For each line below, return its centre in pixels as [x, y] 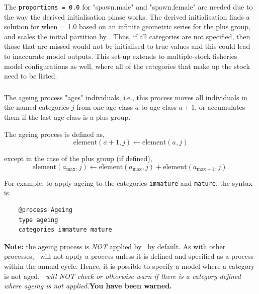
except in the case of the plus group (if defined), [78, 158]
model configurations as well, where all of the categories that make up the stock [127, 66]
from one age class [105, 107]
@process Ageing [46, 210]
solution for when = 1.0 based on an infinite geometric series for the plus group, [127, 26]
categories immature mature [65, 230]
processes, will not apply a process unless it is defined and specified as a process [129, 256]
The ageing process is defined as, [54, 134]
